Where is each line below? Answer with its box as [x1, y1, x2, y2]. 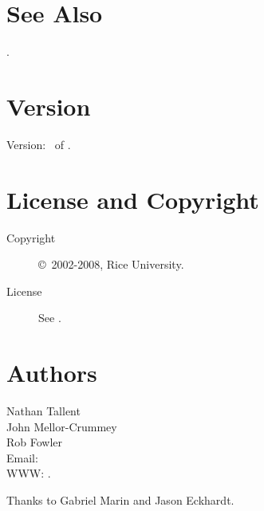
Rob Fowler [6, 434, 63, 450]
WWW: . [6, 465, 51, 482]
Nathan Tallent [6, 403, 81, 419]
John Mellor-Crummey [6, 418, 117, 434]
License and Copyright [6, 183, 259, 215]
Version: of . [6, 136, 71, 152]
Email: [6, 449, 38, 466]
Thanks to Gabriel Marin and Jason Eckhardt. [6, 492, 234, 509]
